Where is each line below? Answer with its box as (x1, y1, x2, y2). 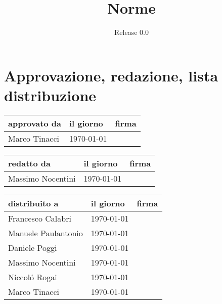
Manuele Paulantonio (8, 227, 83, 239)
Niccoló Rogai (8, 271, 57, 283)
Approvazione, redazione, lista (4, 65, 218, 85)
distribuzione (4, 84, 97, 105)
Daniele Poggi (8, 241, 57, 253)
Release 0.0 (114, 27, 149, 37)
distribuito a (8, 197, 59, 209)
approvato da (8, 117, 61, 129)
